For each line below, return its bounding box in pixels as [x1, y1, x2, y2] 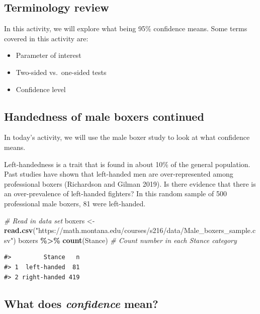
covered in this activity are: [4, 33, 89, 43]
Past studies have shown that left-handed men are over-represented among [4, 169, 233, 179]
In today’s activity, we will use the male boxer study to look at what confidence [4, 132, 250, 142]
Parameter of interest [16, 50, 81, 60]
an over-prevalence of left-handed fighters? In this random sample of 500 [4, 188, 227, 199]
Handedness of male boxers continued [4, 108, 204, 124]
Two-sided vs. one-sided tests [16, 66, 107, 77]
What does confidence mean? [4, 296, 158, 311]
